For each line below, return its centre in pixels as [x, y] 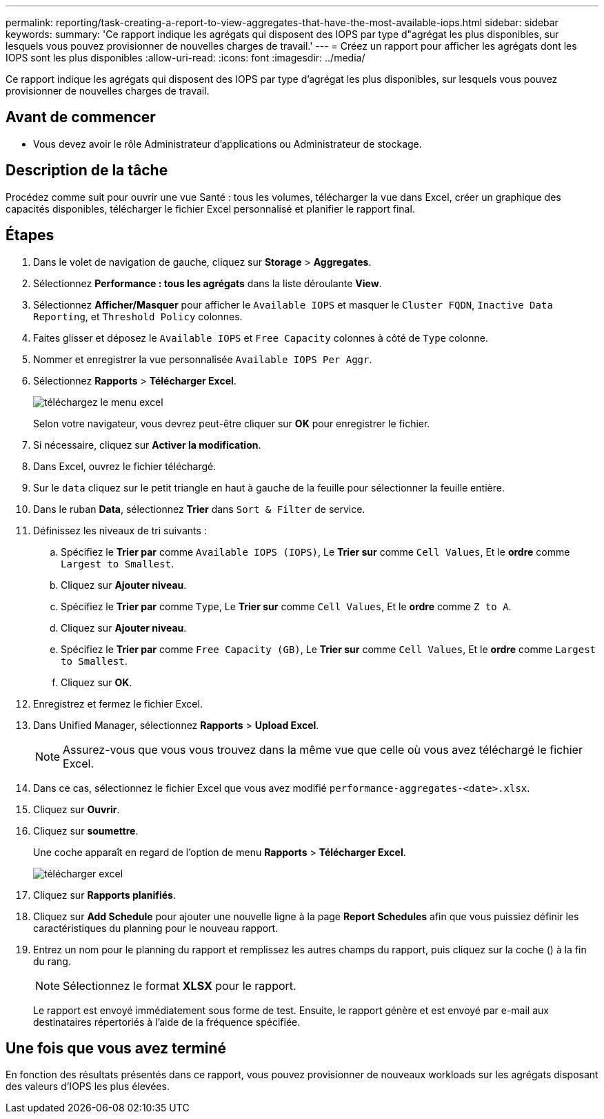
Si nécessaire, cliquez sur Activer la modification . [147, 445]
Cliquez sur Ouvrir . [77, 809]
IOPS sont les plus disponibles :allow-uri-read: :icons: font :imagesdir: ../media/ [185, 58]
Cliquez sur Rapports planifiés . [104, 895]
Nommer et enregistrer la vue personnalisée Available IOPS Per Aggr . [203, 359]
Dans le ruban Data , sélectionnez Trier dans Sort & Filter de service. [199, 509]
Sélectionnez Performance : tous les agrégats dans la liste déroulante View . [208, 283]
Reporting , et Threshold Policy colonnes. [138, 316]
